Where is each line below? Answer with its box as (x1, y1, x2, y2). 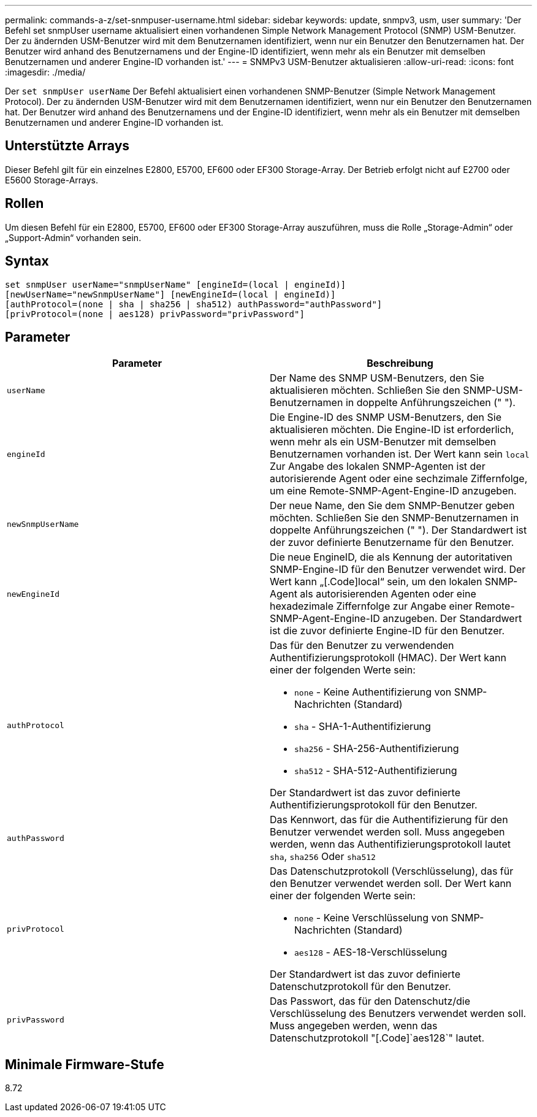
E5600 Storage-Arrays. (5, 174, 99, 185)
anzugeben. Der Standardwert (383, 612, 522, 625)
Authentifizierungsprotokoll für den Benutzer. (270, 799, 478, 812)
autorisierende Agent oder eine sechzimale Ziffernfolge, (270, 472, 528, 485)
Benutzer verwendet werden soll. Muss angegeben (270, 826, 505, 839)
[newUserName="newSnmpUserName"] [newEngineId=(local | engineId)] (5, 289, 336, 299)
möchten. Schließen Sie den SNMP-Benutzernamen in (270, 512, 519, 524)
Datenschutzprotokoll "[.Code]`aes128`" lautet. (270, 1032, 485, 1045)
